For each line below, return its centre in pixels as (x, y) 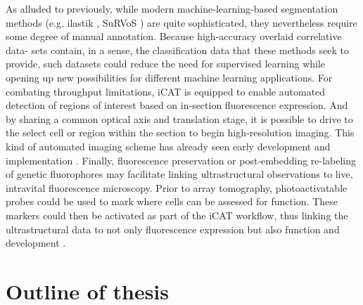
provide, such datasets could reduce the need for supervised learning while (166, 64)
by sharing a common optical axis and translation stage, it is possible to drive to (179, 118)
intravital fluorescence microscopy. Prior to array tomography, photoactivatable (177, 187)
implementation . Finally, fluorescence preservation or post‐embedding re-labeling (181, 160)
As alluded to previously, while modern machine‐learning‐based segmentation (172, 8)
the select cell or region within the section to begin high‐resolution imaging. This (180, 132)
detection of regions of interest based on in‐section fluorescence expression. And (177, 105)
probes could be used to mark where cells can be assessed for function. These (172, 201)
